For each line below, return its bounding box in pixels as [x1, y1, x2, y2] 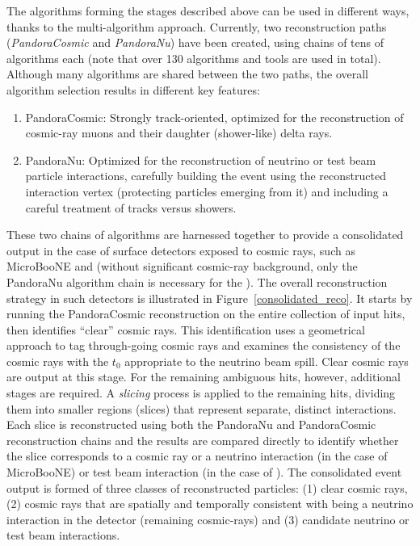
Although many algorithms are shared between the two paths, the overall [6, 65, 368, 82]
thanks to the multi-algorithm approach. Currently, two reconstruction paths [6, 18, 387, 35]
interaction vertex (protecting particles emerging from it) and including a [25, 183, 388, 199]
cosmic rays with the [6, 352, 109, 369]
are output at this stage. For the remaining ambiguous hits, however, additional [6, 368, 401, 385]
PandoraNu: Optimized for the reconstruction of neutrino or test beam [25, 151, 376, 168]
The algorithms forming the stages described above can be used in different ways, [6, 2, 409, 19]
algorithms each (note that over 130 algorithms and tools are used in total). [6, 49, 381, 66]
